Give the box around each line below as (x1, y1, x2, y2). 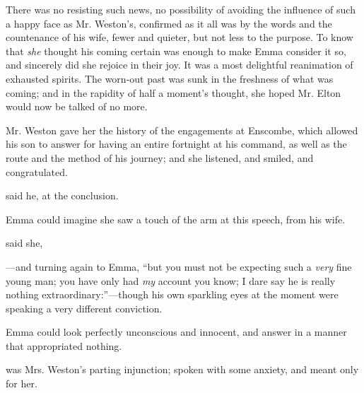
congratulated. (6, 164, 68, 179)
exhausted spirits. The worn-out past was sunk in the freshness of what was (6, 71, 334, 86)
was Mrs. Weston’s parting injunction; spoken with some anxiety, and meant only (6, 362, 359, 377)
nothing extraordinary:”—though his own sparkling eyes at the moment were (6, 287, 339, 302)
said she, (6, 235, 43, 250)
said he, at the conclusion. (6, 188, 119, 203)
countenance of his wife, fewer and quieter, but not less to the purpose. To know (6, 30, 353, 45)
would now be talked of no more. (6, 99, 148, 114)
